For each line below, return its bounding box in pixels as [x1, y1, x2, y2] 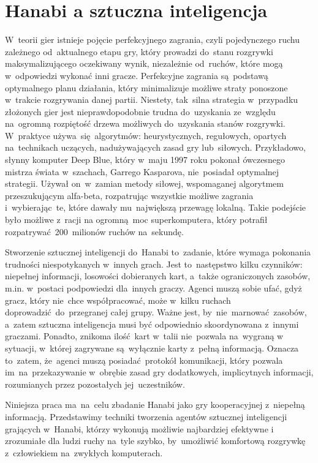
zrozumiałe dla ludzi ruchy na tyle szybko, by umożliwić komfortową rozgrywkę [5, 434, 306, 447]
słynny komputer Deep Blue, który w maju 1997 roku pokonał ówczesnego [5, 153, 285, 166]
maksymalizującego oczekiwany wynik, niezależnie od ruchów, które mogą [5, 57, 283, 70]
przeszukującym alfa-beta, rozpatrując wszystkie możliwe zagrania [5, 189, 254, 201]
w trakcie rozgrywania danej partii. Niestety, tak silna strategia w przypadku [5, 93, 298, 106]
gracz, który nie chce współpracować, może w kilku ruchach [5, 293, 231, 306]
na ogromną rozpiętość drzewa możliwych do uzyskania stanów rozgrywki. [5, 117, 286, 130]
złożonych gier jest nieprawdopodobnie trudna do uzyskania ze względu [5, 105, 276, 118]
